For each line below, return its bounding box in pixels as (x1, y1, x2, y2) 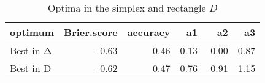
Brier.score (64, 25, 118, 39)
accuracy (127, 25, 171, 39)
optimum (10, 25, 55, 39)
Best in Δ (10, 43, 52, 57)
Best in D (10, 61, 52, 75)
